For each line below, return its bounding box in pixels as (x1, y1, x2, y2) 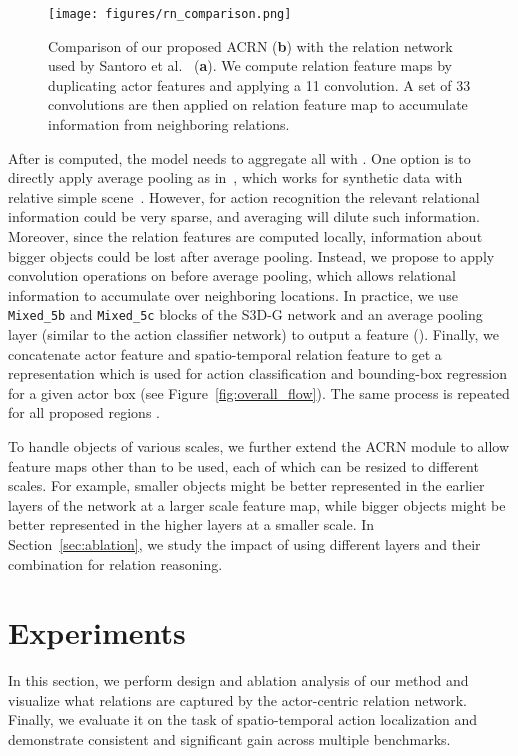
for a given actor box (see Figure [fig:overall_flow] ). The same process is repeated (8, 382, 510, 403)
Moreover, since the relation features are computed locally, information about (8, 226, 483, 246)
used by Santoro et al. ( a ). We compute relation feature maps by (48, 55, 452, 76)
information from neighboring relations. (48, 114, 290, 135)
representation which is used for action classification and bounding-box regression (8, 363, 507, 384)
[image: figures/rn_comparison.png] (48, 7, 292, 21)
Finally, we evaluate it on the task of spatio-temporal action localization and (8, 709, 478, 730)
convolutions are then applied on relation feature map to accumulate (48, 94, 468, 115)
